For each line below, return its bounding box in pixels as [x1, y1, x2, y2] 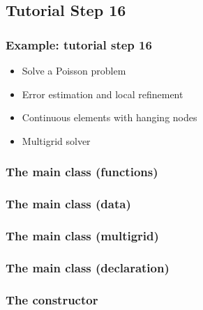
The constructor [6, 290, 98, 308]
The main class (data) [6, 195, 131, 212]
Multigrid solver [22, 133, 91, 148]
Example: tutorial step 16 [6, 36, 152, 53]
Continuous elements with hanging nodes [22, 110, 197, 125]
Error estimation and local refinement [22, 86, 183, 101]
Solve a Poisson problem [22, 63, 126, 77]
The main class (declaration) [6, 258, 170, 276]
